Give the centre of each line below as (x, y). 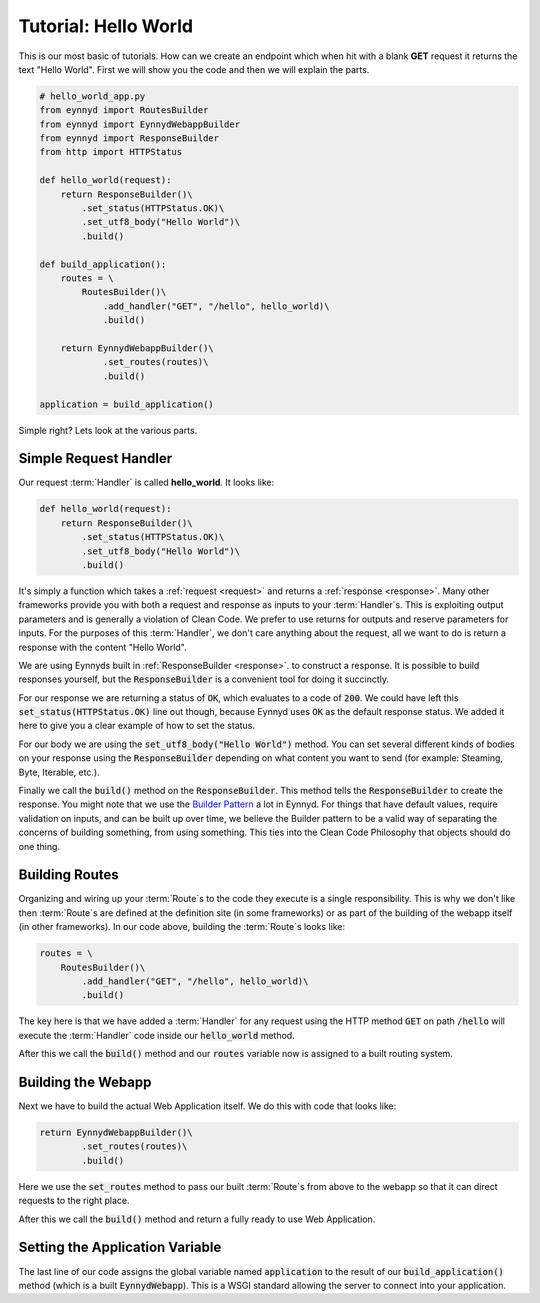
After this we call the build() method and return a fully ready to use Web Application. (197, 1219)
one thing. (39, 846)
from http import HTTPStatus (111, 152)
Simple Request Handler (95, 458)
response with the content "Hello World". (102, 647)
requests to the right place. (74, 1201)
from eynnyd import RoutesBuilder (124, 110)
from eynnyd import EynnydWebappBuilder (139, 124)
